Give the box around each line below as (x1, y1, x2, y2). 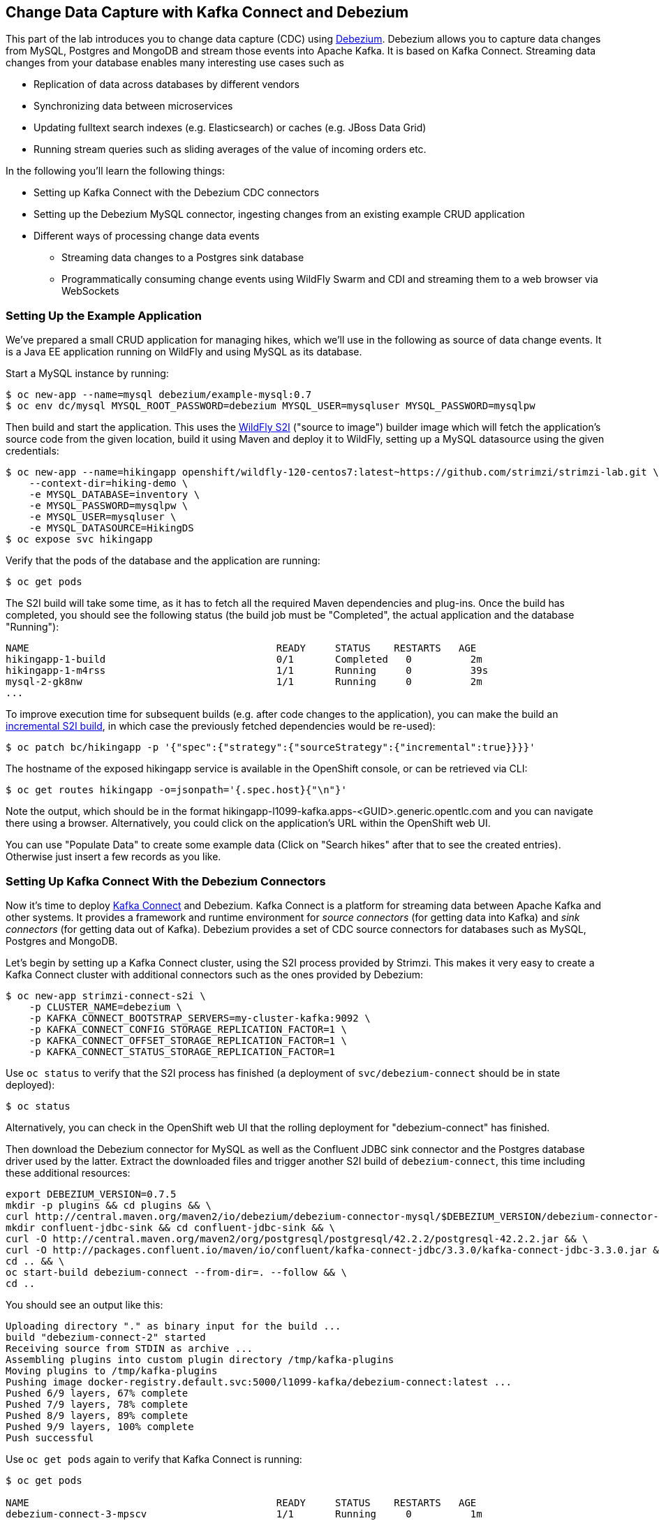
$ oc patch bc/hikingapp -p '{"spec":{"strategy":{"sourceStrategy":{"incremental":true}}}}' (6, 742, 535, 753)
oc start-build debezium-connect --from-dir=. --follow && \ (6, 1266, 347, 1278)
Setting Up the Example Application (6, 308, 202, 323)
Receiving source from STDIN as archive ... (6, 1342, 253, 1354)
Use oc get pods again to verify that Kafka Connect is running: (6, 1452, 302, 1465)
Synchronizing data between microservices (34, 100, 233, 112)
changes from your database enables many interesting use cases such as (6, 57, 344, 69)
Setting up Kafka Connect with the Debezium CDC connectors (34, 186, 320, 199)
